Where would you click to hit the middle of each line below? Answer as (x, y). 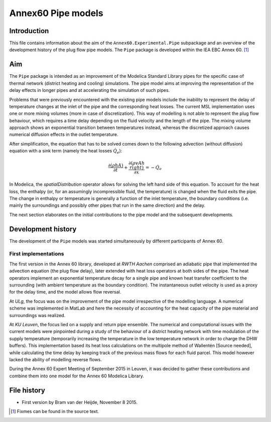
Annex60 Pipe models (56, 13)
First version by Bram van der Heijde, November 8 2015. (80, 402)
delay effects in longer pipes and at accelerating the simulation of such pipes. (90, 90)
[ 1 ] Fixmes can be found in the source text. (55, 411)
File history (27, 390)
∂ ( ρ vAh (137, 163)
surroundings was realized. (37, 315)
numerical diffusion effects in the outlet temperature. (64, 134)
